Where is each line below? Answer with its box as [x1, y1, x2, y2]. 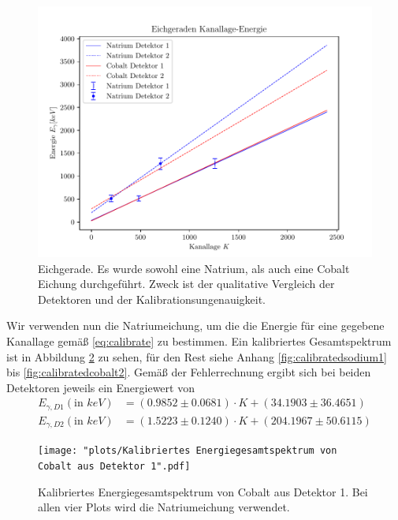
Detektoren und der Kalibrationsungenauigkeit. [38, 290, 266, 307]
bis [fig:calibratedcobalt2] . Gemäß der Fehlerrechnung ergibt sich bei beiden [6, 364, 371, 380]
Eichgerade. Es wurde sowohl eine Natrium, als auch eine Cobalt [38, 260, 350, 276]
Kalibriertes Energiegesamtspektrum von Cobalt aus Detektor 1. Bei [38, 483, 368, 499]
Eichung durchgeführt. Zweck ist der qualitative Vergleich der [38, 275, 335, 292]
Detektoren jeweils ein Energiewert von [6, 379, 195, 395]
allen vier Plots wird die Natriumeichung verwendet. [38, 499, 290, 515]
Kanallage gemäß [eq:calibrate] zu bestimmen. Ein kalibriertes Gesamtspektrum [6, 332, 392, 349]
